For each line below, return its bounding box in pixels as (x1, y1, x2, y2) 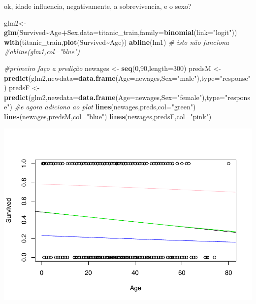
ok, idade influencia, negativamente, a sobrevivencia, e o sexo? (4, 1, 192, 11)
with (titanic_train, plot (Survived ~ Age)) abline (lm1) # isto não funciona (4, 36, 229, 47)
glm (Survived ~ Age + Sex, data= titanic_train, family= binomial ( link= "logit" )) (4, 27, 237, 37)
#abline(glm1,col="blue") (4, 46, 80, 57)
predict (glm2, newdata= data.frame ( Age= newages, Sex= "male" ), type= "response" (4, 72, 251, 83)
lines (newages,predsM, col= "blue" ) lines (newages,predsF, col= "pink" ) (4, 111, 212, 121)
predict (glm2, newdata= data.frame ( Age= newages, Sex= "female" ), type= (4, 92, 225, 102)
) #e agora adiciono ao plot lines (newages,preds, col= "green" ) (9, 101, 196, 112)
